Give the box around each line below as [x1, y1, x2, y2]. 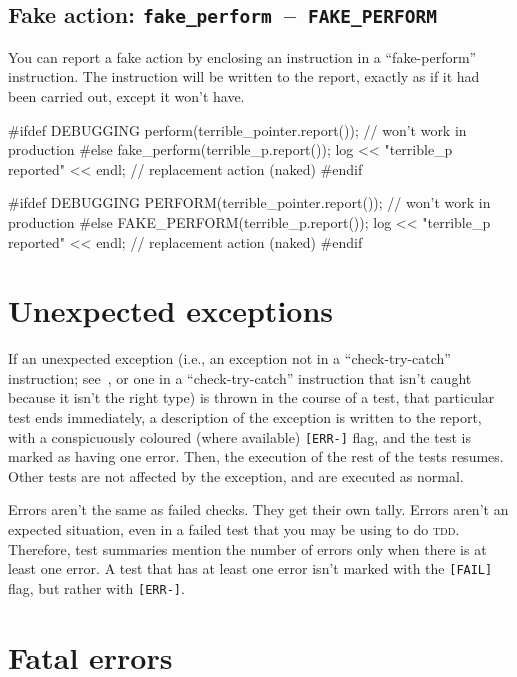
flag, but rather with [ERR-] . [8, 577, 185, 598]
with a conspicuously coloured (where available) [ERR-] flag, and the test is [8, 426, 471, 447]
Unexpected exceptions [8, 290, 334, 331]
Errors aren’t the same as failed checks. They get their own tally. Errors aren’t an [8, 499, 509, 520]
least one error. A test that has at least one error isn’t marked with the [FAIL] [8, 558, 493, 579]
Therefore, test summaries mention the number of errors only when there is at [8, 538, 487, 559]
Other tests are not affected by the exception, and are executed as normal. [8, 465, 464, 486]
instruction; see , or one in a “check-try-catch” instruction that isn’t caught [8, 367, 472, 388]
